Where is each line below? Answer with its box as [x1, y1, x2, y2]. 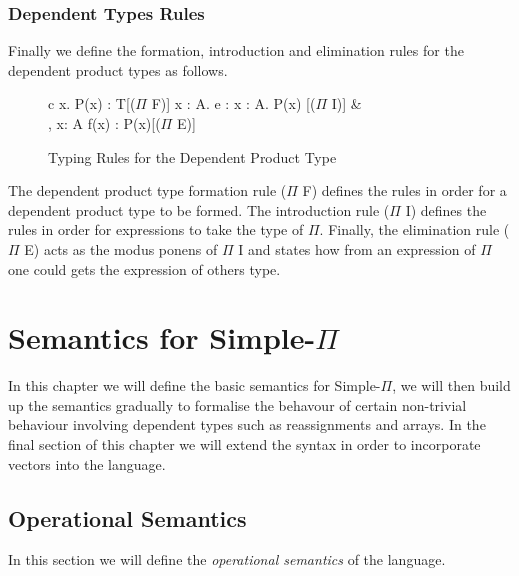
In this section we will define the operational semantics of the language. [8, 549, 446, 570]
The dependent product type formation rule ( [8, 180, 287, 201]
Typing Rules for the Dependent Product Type [48, 146, 337, 167]
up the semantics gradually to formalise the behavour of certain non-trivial [8, 394, 467, 415]
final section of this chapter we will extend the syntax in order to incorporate [8, 434, 481, 455]
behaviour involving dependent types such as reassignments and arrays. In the [8, 414, 486, 435]
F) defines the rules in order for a [302, 180, 507, 201]
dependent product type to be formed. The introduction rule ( [8, 199, 390, 220]
